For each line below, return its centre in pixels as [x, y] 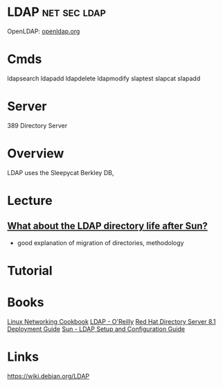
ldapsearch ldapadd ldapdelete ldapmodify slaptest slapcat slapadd [104, 78]
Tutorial [30, 270]
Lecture [30, 200]
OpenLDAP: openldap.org [44, 31]
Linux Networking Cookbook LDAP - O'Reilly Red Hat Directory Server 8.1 [111, 321]
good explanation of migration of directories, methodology [100, 242]
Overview [36, 154]
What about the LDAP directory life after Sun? [107, 226]
